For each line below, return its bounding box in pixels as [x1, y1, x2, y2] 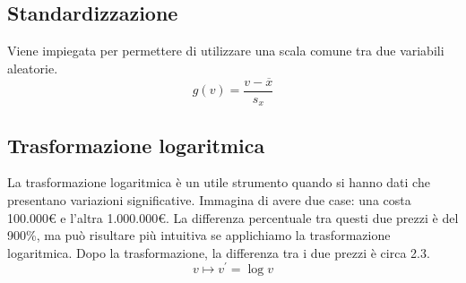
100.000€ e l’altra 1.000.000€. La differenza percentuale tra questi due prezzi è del [7, 208, 459, 227]
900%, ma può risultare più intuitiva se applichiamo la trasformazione [7, 226, 391, 244]
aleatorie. [7, 58, 58, 77]
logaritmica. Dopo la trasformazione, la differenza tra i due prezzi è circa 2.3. [7, 243, 430, 262]
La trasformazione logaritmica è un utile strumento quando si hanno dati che [7, 173, 430, 192]
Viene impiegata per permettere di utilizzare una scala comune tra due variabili [7, 41, 444, 60]
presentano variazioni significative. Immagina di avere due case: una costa [7, 190, 411, 209]
